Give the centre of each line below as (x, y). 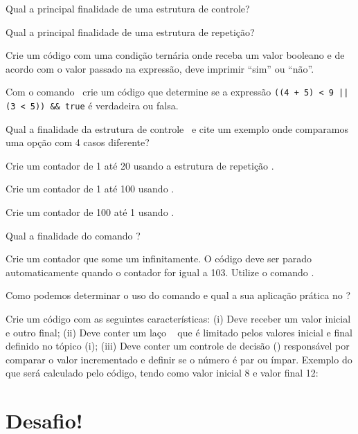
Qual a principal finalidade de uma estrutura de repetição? (130, 31)
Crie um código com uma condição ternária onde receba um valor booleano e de (175, 55)
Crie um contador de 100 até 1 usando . (90, 212)
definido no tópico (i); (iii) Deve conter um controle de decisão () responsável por (178, 346)
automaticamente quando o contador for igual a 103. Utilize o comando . (160, 272)
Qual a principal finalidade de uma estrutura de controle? (128, 8)
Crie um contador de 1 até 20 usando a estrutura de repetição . (140, 165)
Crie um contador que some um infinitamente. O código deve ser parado (159, 259)
